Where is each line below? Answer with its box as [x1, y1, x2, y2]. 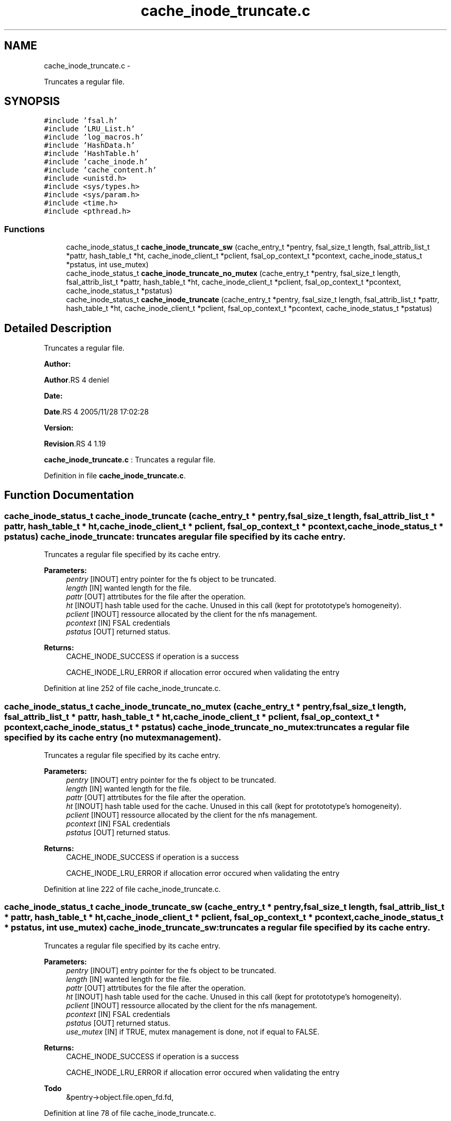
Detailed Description [4, 321, 112, 335]
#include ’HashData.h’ [44, 141, 135, 150]
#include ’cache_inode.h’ [44, 158, 148, 166]
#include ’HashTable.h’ [44, 149, 140, 158]
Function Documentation [4, 489, 134, 502]
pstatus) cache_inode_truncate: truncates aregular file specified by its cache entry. [4, 531, 346, 542]
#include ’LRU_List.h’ [44, 125, 135, 133]
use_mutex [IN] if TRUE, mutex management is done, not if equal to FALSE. [66, 1027, 320, 1036]
